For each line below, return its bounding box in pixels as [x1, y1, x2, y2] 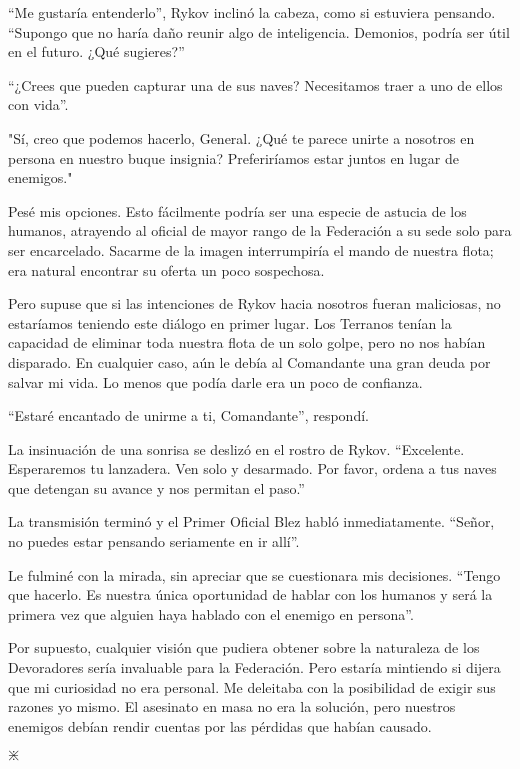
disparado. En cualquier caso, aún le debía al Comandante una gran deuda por [8, 351, 491, 372]
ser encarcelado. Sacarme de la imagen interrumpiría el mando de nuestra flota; [8, 239, 494, 260]
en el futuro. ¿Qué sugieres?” [8, 41, 185, 62]
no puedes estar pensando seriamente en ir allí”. [8, 531, 300, 552]
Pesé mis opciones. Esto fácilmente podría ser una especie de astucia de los [8, 200, 467, 221]
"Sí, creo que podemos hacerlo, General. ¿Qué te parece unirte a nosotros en [8, 127, 475, 148]
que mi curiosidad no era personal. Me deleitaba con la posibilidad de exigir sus [8, 676, 496, 697]
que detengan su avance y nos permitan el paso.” [8, 477, 305, 498]
